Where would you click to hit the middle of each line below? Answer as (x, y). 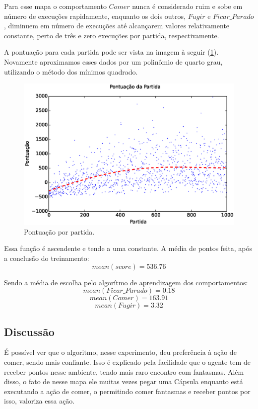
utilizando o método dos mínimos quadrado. (71, 71)
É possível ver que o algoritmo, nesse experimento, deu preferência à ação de (120, 352)
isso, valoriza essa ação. (39, 401)
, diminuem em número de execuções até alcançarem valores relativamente (117, 26)
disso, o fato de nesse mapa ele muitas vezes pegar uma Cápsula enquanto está (124, 381)
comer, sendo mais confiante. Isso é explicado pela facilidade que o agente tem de (127, 362)
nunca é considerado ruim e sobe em (187, 6)
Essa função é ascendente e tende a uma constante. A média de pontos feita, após (128, 248)
